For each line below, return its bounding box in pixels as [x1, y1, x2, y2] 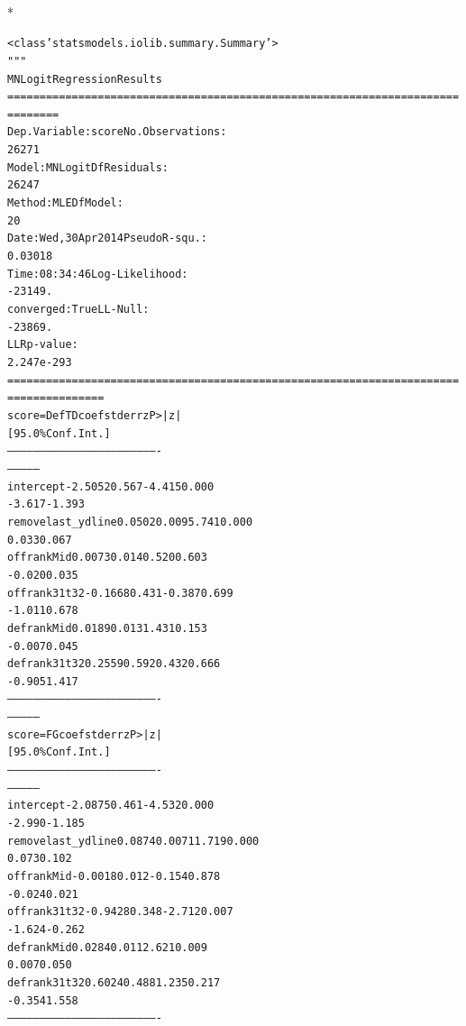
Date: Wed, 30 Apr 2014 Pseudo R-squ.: [7, 232, 207, 245]
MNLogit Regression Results [7, 72, 162, 86]
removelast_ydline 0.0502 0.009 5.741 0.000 [7, 515, 253, 528]
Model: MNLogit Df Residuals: [7, 160, 169, 174]
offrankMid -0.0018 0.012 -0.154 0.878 [7, 870, 221, 884]
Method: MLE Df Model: [7, 197, 123, 210]
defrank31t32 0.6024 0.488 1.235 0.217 [7, 976, 221, 989]
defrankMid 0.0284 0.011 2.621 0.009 [7, 940, 207, 954]
